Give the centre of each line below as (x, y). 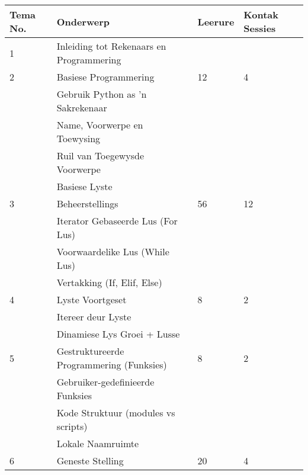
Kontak (261, 15)
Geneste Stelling (90, 460)
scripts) (72, 426)
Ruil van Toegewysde (100, 155)
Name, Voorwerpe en (100, 125)
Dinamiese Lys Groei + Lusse (118, 334)
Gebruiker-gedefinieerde (105, 382)
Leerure (216, 21)
